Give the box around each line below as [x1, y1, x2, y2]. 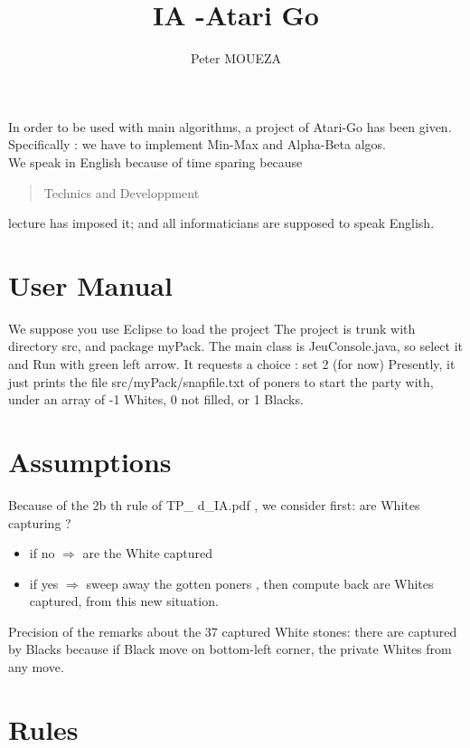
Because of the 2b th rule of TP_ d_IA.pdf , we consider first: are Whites [8, 495, 420, 514]
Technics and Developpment [43, 183, 200, 202]
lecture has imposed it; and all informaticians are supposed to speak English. [8, 213, 435, 232]
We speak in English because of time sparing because [8, 152, 303, 171]
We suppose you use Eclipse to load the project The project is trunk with [8, 318, 416, 337]
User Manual [8, 266, 173, 303]
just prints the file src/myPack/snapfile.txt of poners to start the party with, [8, 372, 434, 391]
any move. [8, 658, 64, 677]
